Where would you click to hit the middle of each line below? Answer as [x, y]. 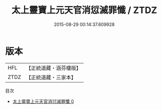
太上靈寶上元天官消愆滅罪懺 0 [43, 101]
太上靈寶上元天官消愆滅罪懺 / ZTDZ [84, 10]
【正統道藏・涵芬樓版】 [54, 68]
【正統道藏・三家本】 [51, 77]
